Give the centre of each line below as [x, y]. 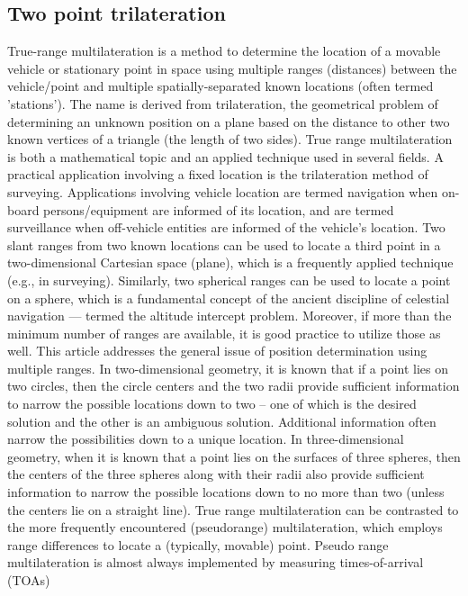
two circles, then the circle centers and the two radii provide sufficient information [234, 386]
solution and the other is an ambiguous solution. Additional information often [222, 421]
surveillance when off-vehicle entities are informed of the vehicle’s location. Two [226, 227]
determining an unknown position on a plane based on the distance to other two [229, 121]
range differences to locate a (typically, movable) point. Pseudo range [198, 544]
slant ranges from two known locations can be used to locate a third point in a [224, 244]
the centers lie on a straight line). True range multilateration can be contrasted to [233, 509]
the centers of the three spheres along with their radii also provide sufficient [216, 474]
